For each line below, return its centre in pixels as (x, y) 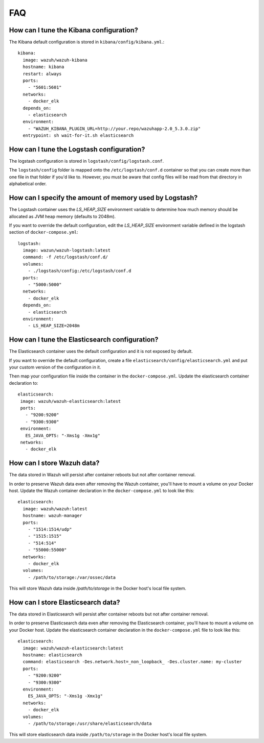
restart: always (42, 74)
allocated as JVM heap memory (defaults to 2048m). (62, 216)
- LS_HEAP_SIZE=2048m (54, 326)
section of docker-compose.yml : (44, 232)
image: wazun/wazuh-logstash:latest (67, 250)
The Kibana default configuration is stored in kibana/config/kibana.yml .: (87, 42)
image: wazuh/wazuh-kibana (55, 60)
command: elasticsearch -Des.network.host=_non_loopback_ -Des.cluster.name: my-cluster (132, 662)
